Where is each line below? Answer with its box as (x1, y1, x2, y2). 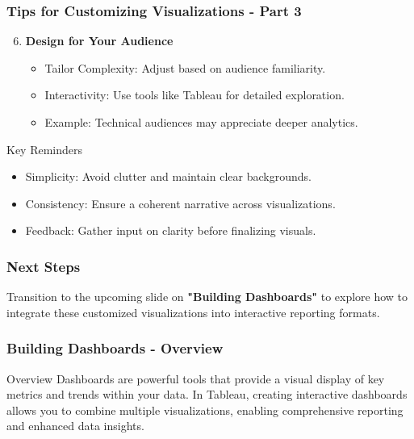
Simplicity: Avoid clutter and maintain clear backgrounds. (25, 168, 312, 185)
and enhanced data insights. (6, 417, 144, 434)
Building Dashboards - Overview (6, 338, 224, 358)
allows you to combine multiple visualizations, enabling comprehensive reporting (6, 401, 404, 418)
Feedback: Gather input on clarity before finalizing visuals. (25, 222, 316, 239)
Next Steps (6, 256, 81, 276)
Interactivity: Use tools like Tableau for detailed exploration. (44, 86, 345, 103)
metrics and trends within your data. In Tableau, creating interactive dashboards (6, 386, 408, 403)
